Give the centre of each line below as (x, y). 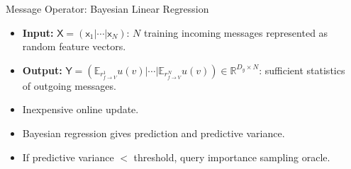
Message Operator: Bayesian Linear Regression (107, 8)
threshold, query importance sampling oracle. (232, 157)
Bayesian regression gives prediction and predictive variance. (154, 133)
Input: (38, 32)
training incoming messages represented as (236, 32)
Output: (42, 70)
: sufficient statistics (302, 70)
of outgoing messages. (69, 85)
